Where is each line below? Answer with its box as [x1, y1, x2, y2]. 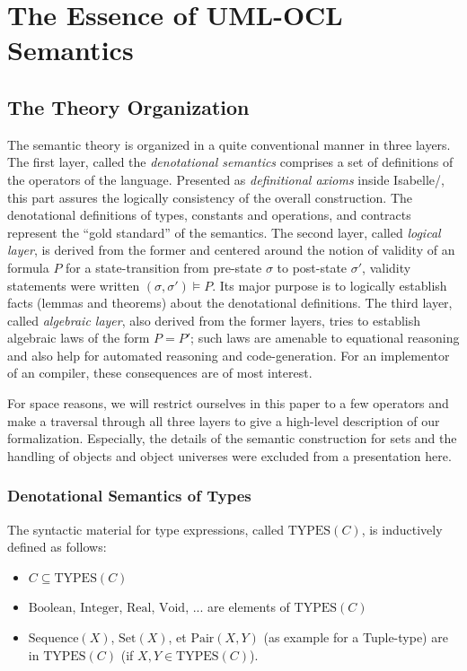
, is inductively [361, 519, 443, 538]
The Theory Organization [7, 92, 250, 120]
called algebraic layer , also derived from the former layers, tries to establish [7, 310, 421, 329]
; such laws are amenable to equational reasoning [190, 328, 460, 347]
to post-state [277, 257, 348, 276]
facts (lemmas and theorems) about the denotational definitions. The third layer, [7, 293, 453, 312]
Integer [80, 602, 119, 615]
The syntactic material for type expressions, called [7, 519, 285, 538]
